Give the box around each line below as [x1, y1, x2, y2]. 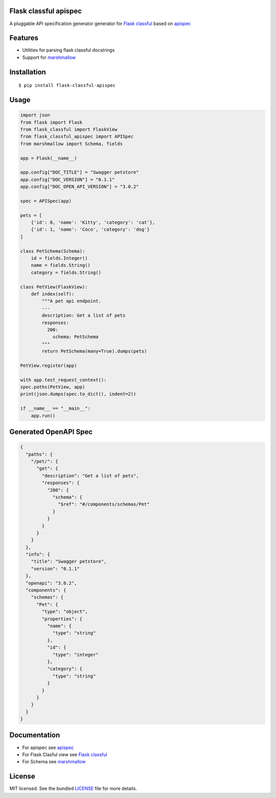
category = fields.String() [31, 269, 102, 276]
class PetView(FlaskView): [20, 284, 88, 290]
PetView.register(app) [20, 362, 77, 368]
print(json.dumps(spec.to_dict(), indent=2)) [20, 391, 136, 397]
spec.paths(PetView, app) [20, 384, 85, 390]
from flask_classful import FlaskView [20, 127, 118, 132]
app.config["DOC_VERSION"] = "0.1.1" [20, 176, 115, 183]
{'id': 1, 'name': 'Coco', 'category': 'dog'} [31, 226, 150, 233]
